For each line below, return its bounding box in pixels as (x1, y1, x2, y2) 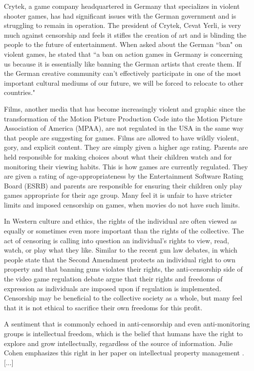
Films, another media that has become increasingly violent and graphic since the (4, 103, 246, 114)
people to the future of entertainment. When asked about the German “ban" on (4, 39, 242, 49)
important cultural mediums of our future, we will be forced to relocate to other (4, 77, 244, 88)
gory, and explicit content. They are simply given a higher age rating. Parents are (4, 142, 248, 152)
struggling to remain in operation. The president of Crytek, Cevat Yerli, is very (4, 20, 241, 30)
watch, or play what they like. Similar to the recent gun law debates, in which (4, 245, 237, 255)
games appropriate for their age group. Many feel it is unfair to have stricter (4, 190, 233, 200)
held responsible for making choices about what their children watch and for (4, 151, 232, 162)
